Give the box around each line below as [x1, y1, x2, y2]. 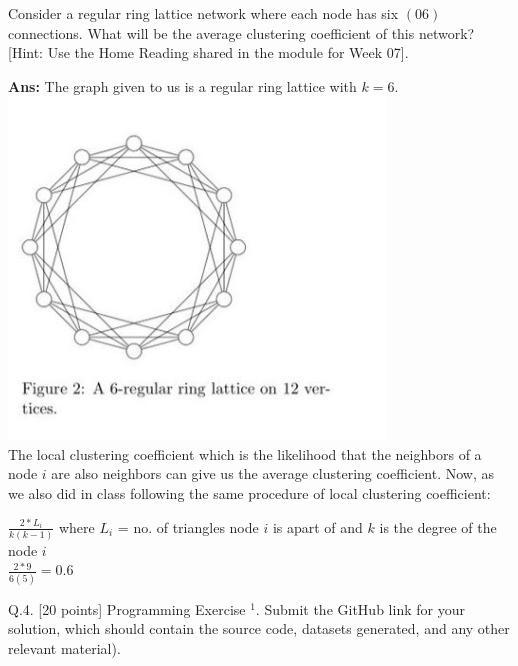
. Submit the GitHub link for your [255, 598, 465, 619]
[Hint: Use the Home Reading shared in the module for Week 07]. [8, 42, 409, 63]
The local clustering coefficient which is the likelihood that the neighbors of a [8, 443, 482, 464]
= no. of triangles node [117, 516, 259, 537]
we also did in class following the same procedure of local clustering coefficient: [8, 482, 491, 503]
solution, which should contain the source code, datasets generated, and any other [8, 618, 510, 639]
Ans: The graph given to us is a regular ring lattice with [8, 75, 357, 96]
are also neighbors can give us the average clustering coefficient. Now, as [51, 463, 494, 484]
